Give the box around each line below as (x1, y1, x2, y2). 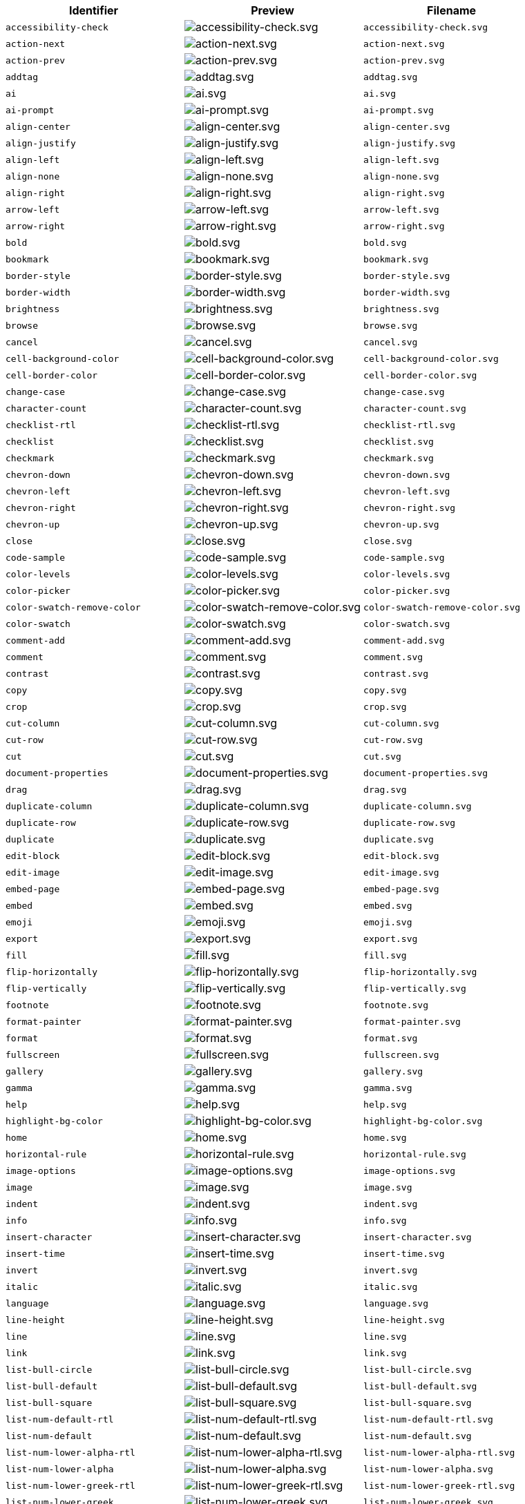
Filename (427, 3, 477, 17)
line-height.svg (363, 1314, 445, 1325)
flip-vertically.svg (363, 983, 466, 994)
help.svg (363, 1099, 407, 1110)
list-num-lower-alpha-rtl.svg (363, 1447, 515, 1458)
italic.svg (363, 1281, 418, 1292)
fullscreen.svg (363, 1049, 439, 1060)
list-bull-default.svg (363, 1380, 477, 1391)
